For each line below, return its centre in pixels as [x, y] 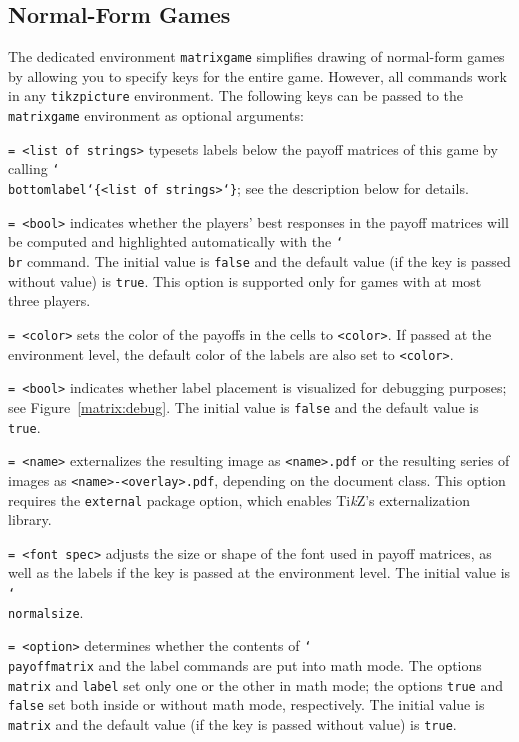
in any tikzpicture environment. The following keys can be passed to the [236, 95]
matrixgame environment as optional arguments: [156, 115]
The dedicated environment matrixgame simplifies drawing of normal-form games [256, 56]
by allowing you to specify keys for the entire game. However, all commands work [257, 75]
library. [30, 519]
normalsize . [46, 611]
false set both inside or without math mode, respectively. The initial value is [246, 704]
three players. [49, 300]
